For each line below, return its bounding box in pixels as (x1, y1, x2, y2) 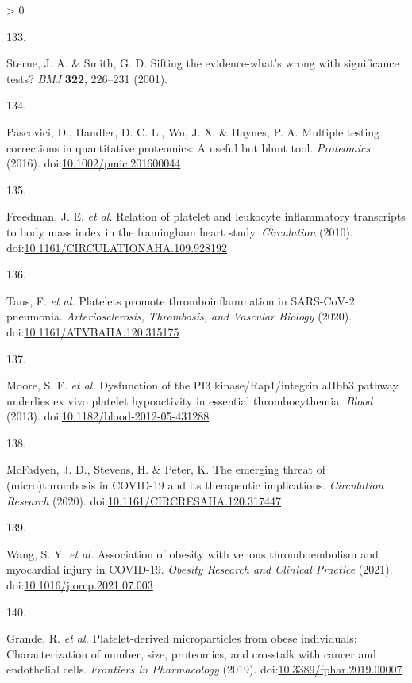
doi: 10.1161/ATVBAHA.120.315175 (6, 323, 179, 340)
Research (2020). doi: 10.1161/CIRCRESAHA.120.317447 (6, 492, 281, 508)
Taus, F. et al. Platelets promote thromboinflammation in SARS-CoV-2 (6, 292, 355, 309)
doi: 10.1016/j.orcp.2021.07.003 (6, 577, 153, 593)
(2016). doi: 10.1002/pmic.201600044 (6, 155, 181, 171)
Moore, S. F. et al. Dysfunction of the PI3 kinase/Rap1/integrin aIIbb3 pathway (6, 377, 399, 393)
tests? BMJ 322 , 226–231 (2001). (6, 70, 168, 86)
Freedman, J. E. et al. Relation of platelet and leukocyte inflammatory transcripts (6, 208, 406, 224)
